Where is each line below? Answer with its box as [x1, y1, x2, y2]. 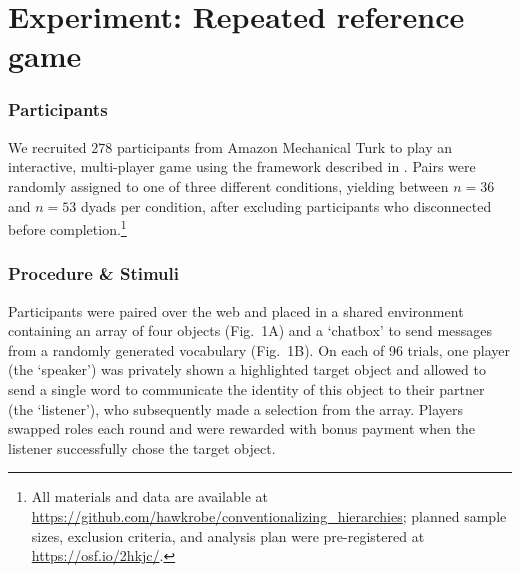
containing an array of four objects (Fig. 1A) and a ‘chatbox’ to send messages [8, 320, 493, 341]
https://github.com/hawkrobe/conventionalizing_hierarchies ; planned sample [31, 505, 507, 526]
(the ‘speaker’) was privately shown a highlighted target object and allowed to [8, 359, 486, 380]
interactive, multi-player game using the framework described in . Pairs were [8, 156, 476, 177]
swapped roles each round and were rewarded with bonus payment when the [8, 418, 476, 439]
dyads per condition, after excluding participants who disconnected [80, 195, 492, 216]
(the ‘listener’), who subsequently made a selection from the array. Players [8, 398, 463, 419]
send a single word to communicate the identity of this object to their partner [8, 379, 485, 399]
